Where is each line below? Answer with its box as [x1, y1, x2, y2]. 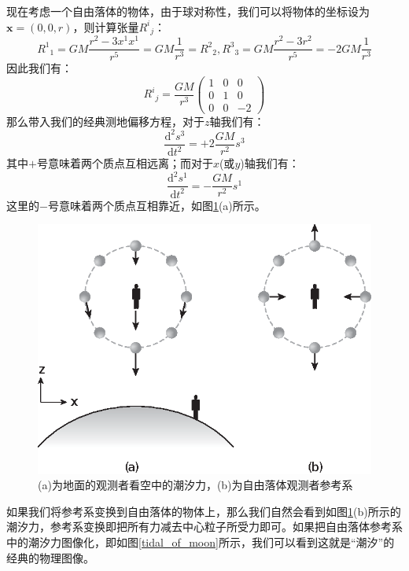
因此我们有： [6, 60, 72, 76]
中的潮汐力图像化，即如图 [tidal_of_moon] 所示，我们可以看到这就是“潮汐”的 [6, 534, 395, 550]
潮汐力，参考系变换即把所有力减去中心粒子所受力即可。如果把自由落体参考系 [6, 518, 403, 535]
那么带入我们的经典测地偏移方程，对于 [6, 112, 204, 129]
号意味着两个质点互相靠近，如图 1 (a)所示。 [47, 197, 266, 213]
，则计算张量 [72, 18, 139, 35]
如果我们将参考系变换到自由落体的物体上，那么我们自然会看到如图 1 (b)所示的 [6, 503, 401, 519]
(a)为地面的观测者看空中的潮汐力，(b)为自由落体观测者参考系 [38, 477, 353, 493]
